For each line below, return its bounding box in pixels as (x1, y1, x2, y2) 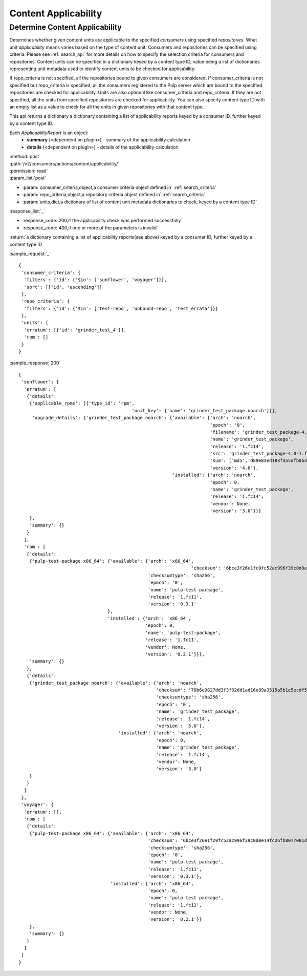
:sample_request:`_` (9, 250, 51, 257)
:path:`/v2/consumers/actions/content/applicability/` (9, 160, 120, 166)
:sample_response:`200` (9, 360, 61, 366)
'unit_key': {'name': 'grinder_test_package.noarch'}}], (131, 408, 278, 413)
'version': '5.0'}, (156, 723, 205, 729)
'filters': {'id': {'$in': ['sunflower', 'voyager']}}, (24, 277, 167, 283)
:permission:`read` (9, 168, 48, 174)
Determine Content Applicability (9, 23, 122, 32)
